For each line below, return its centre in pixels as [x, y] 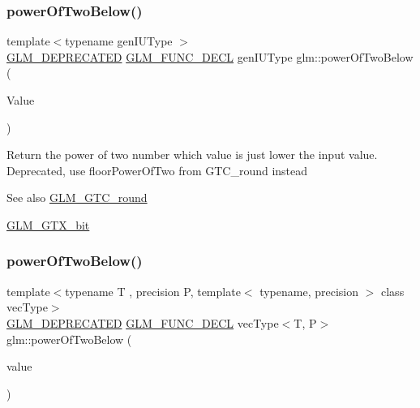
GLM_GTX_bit [48, 224]
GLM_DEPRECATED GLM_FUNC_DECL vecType [143, 322]
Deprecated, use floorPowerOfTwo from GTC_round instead [157, 170]
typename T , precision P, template [153, 291]
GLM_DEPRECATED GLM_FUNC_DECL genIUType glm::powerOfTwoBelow [210, 56]
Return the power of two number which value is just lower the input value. [192, 155]
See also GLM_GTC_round [77, 198]
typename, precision [309, 291]
